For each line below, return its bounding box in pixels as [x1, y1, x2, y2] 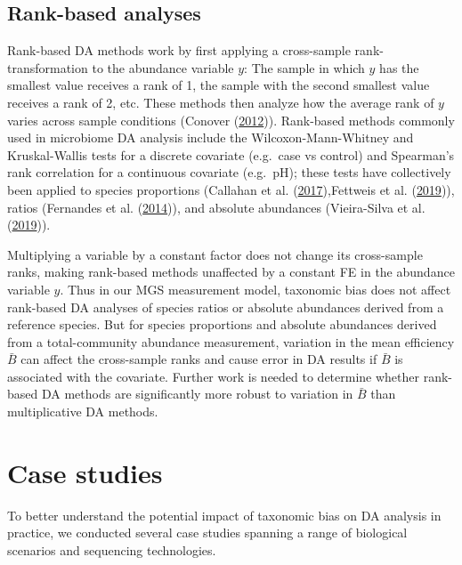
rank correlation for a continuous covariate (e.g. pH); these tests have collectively [7, 163, 451, 182]
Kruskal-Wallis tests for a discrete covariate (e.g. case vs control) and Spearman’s [7, 145, 455, 164]
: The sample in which [244, 58, 365, 77]
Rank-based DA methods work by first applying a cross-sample [7, 41, 351, 60]
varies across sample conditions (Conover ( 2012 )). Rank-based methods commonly [7, 110, 455, 129]
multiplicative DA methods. [7, 402, 158, 421]
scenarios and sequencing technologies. [7, 540, 216, 559]
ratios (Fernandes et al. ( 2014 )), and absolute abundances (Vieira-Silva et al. [7, 198, 426, 216]
